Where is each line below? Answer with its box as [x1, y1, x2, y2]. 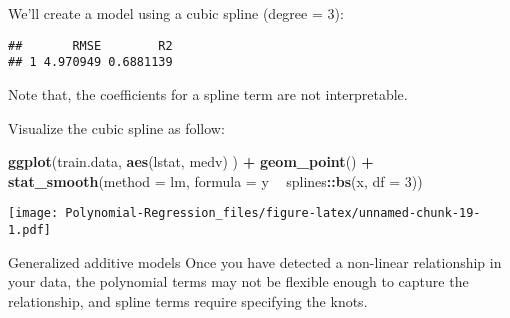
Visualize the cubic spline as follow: [8, 117, 225, 138]
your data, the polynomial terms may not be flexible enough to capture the [8, 271, 469, 292]
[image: [8, 206, 59, 221]
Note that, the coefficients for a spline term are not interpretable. [8, 83, 408, 104]
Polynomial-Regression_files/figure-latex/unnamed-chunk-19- [65, 206, 481, 221]
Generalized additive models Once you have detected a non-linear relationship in [8, 251, 502, 272]
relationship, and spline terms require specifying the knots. [8, 290, 368, 311]
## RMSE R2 [8, 38, 173, 53]
